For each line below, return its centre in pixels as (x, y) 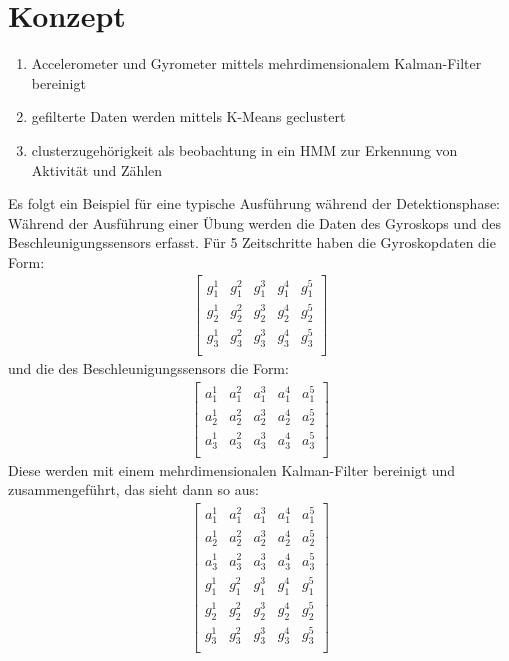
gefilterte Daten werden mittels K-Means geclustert (188, 116)
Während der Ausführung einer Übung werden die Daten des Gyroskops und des (254, 222)
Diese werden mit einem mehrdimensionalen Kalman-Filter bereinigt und (232, 469)
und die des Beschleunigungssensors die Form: (148, 368)
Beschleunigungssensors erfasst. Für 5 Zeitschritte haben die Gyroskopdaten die (252, 242)
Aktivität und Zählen (97, 169)
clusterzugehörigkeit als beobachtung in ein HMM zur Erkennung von (244, 149)
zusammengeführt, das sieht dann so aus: (133, 489)
